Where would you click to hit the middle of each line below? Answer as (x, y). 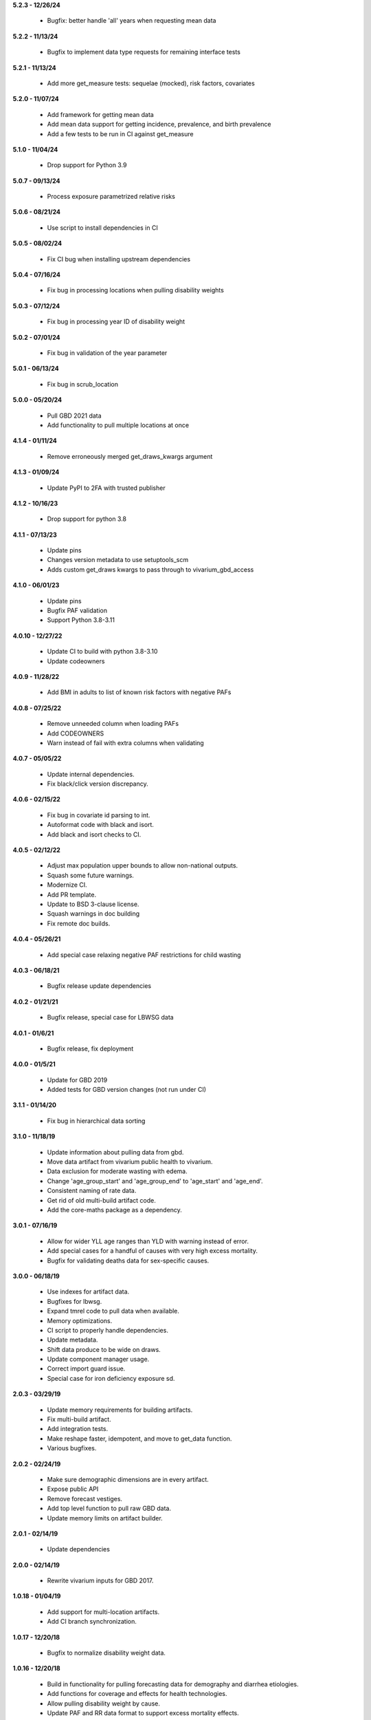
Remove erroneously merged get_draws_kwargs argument (130, 456)
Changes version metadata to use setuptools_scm (118, 560)
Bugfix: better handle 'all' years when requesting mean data (132, 21)
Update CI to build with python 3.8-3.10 (102, 652)
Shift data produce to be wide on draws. (104, 1349)
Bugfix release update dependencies (99, 986)
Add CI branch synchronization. (92, 1622)
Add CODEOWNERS (76, 733)
